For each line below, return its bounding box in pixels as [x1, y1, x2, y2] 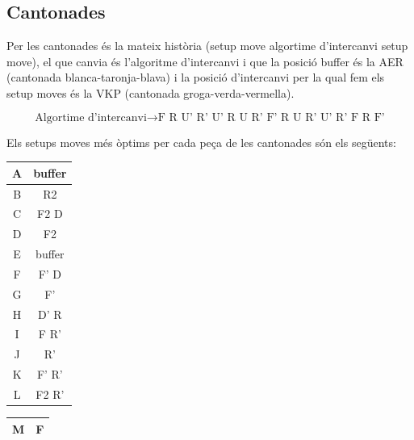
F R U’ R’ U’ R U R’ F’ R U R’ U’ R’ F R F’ [157, 111, 385, 124]
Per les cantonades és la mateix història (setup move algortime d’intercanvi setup [6, 37, 408, 54]
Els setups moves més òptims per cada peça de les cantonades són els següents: [6, 133, 396, 150]
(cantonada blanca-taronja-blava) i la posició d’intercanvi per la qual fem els [6, 69, 385, 86]
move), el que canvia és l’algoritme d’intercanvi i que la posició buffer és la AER [6, 52, 404, 69]
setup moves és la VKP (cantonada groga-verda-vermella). [6, 84, 295, 101]
